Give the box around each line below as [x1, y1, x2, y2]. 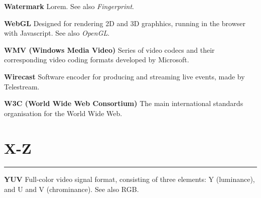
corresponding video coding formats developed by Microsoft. [4, 54, 189, 65]
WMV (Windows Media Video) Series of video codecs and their [4, 44, 215, 55]
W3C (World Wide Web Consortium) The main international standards [4, 98, 243, 109]
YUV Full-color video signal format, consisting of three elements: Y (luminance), [4, 174, 255, 184]
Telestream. [4, 81, 40, 91]
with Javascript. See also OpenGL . [4, 28, 110, 38]
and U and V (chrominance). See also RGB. [4, 184, 139, 194]
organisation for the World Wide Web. [4, 108, 122, 118]
